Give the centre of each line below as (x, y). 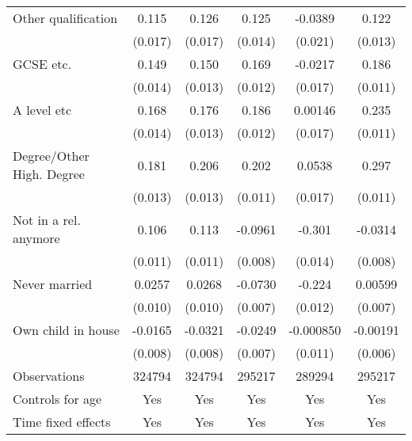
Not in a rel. (47, 220)
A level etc (42, 110)
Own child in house (66, 330)
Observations (49, 376)
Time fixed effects (62, 422)
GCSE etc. (42, 64)
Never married (53, 284)
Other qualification (65, 18)
